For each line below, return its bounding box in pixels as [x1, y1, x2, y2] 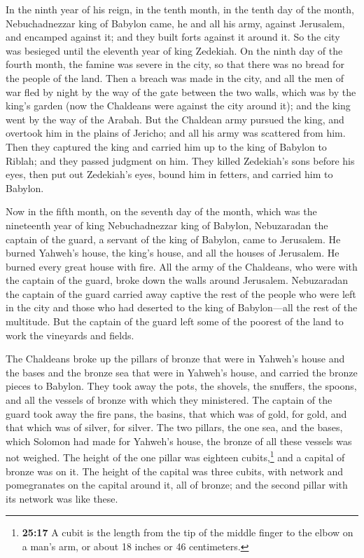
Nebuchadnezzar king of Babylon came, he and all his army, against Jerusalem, [6, 15, 345, 30]
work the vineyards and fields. [6, 327, 134, 342]
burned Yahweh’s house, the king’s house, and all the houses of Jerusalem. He [6, 245, 339, 260]
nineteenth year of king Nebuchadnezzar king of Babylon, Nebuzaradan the [6, 217, 328, 232]
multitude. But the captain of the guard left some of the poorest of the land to [6, 314, 344, 329]
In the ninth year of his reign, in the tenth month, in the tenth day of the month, [6, 2, 354, 16]
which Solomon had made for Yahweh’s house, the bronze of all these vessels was [6, 433, 352, 448]
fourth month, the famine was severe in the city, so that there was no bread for [6, 57, 344, 72]
